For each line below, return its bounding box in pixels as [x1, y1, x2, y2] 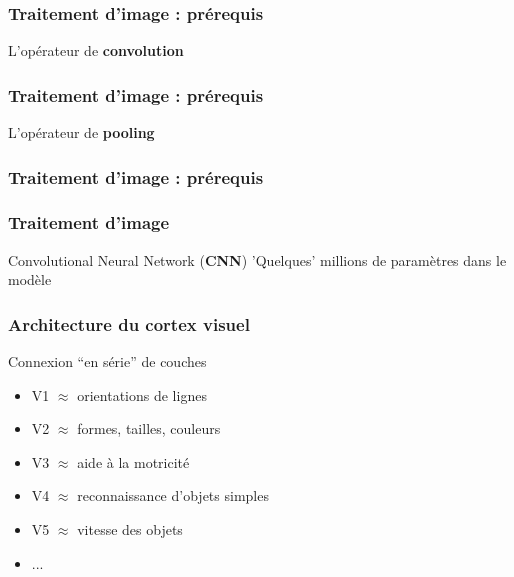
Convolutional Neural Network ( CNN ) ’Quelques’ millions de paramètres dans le [8, 249, 507, 270]
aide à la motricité [77, 451, 190, 472]
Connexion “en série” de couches [8, 351, 207, 372]
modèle [8, 269, 52, 290]
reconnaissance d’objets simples [77, 485, 269, 506]
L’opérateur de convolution [8, 40, 184, 61]
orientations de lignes [77, 384, 207, 405]
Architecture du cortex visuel [8, 311, 250, 336]
